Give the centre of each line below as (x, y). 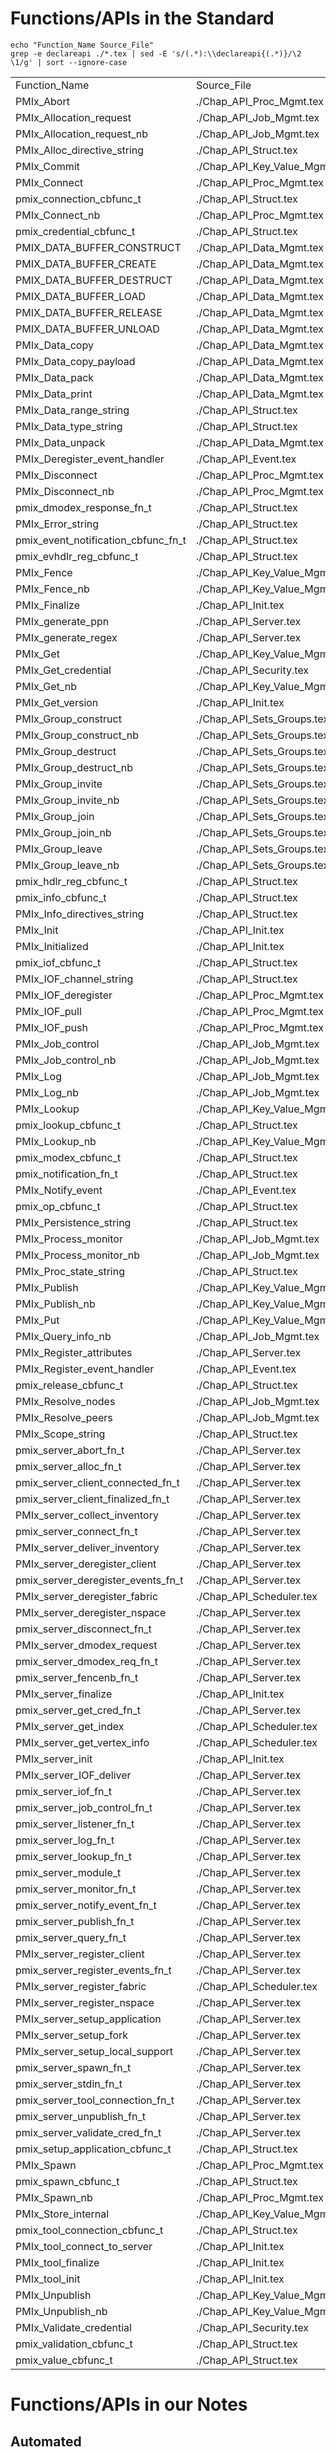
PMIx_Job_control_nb (66, 1060)
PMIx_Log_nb (47, 1092)
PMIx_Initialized (52, 946)
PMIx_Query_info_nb (63, 1336)
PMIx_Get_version (57, 702)
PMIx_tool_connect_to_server (84, 2246)
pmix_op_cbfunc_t (58, 1206)
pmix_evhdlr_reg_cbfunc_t (77, 556)
